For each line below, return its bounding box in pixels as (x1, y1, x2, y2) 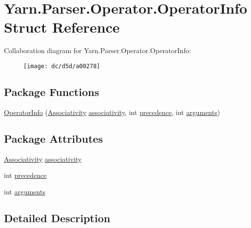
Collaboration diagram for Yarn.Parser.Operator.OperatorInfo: (4, 45, 191, 56)
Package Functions (4, 84, 99, 99)
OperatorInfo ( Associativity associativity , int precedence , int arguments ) (4, 107, 220, 117)
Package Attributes (4, 131, 103, 146)
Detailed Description (4, 210, 111, 225)
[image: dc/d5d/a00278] (23, 62, 100, 70)
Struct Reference (4, 17, 120, 37)
